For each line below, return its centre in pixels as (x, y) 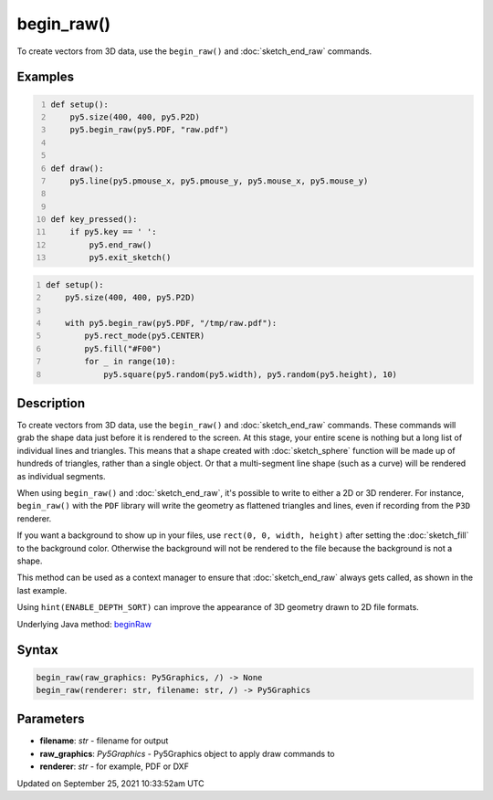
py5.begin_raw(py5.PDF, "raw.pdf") (149, 130)
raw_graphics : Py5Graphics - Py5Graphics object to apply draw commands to (187, 753)
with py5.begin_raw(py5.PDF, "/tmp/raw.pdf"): (171, 323)
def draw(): (77, 168)
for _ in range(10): (130, 362)
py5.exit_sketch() (130, 258)
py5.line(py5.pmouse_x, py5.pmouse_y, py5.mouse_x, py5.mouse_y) (219, 181)
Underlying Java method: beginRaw (84, 624)
